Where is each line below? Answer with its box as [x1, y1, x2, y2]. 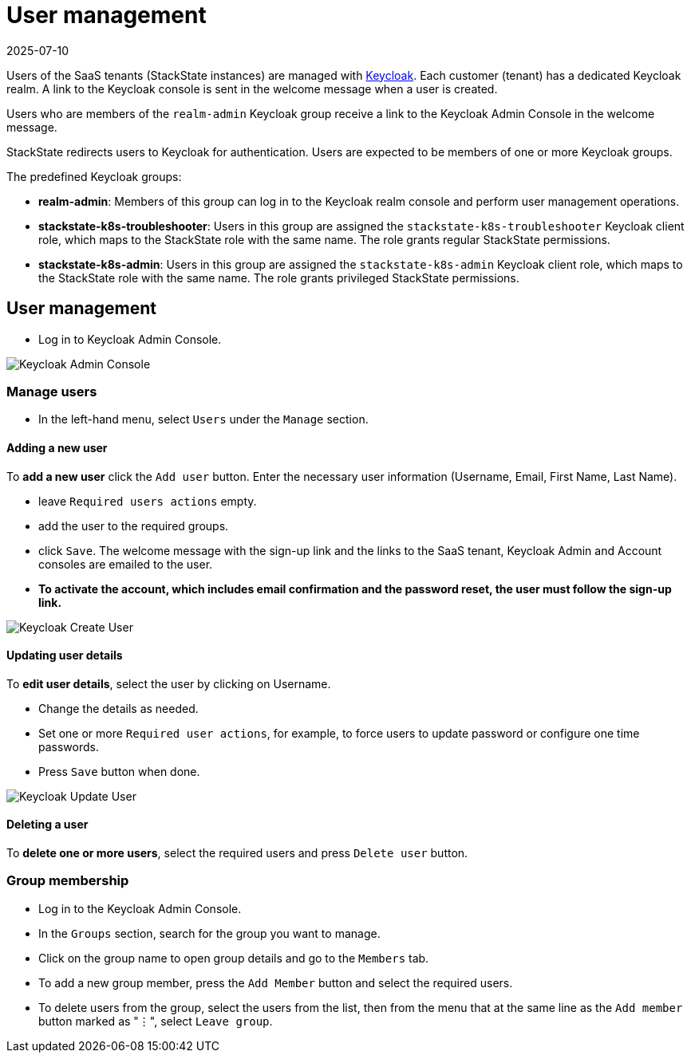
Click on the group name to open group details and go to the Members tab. [38, 951, 429, 965]
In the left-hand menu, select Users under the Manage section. [38, 412, 369, 427]
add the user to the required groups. [38, 518, 229, 533]
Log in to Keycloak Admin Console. [38, 332, 222, 346]
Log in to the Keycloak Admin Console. [38, 901, 242, 915]
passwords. [38, 739, 99, 754]
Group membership [6, 872, 129, 889]
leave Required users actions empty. [38, 494, 257, 508]
